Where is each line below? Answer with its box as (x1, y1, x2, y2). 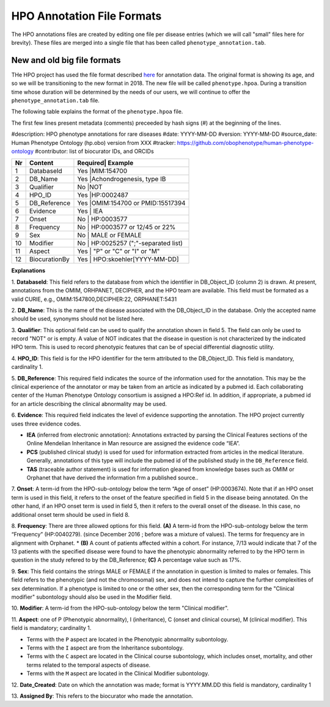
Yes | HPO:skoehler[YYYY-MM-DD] (77, 255, 180, 264)
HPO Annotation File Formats (11, 9, 162, 23)
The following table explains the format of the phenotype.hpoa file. (11, 108, 183, 116)
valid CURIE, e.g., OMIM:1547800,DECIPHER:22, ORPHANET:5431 (11, 295, 177, 303)
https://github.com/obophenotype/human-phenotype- (177, 139, 314, 146)
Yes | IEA (77, 207, 103, 215)
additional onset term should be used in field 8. (11, 511, 130, 518)
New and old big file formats (11, 55, 122, 65)
